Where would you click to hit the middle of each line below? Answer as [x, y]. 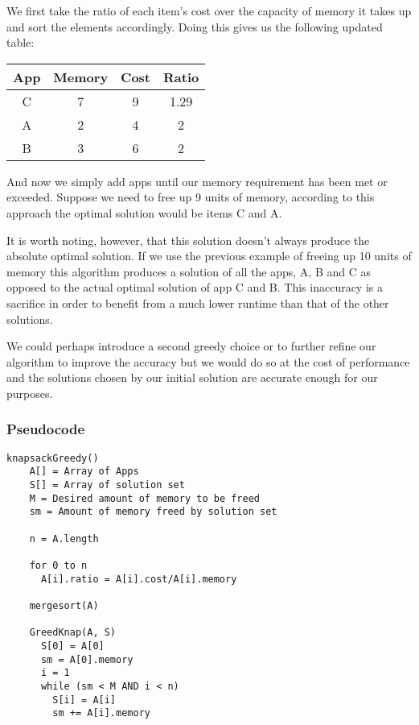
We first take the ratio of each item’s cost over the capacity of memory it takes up [209, 10]
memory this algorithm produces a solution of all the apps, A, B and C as [189, 271]
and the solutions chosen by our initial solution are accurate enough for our [192, 377]
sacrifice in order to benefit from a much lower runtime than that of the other [198, 302]
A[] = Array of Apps [84, 472]
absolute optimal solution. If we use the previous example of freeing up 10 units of [209, 256]
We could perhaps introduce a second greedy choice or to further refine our [191, 346]
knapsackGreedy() [53, 458]
